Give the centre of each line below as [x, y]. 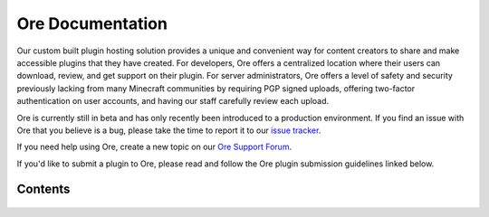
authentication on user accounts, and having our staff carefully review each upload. [173, 101]
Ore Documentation [92, 24]
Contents [43, 189]
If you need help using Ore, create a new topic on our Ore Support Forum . [154, 147]
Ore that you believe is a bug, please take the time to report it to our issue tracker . [169, 130]
